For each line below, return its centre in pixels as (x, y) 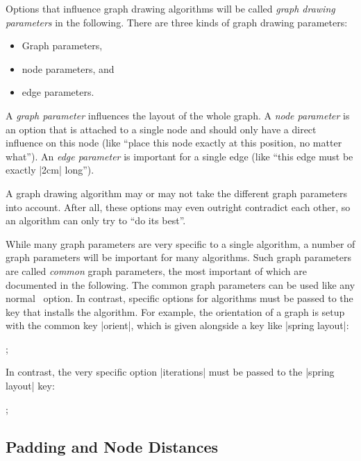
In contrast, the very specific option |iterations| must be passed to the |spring (170, 372)
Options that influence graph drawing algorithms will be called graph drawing (170, 8)
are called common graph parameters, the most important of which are (156, 270)
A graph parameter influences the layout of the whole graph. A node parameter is (178, 115)
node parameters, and (68, 68)
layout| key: (30, 386)
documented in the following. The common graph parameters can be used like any (180, 284)
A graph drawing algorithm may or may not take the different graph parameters (176, 193)
